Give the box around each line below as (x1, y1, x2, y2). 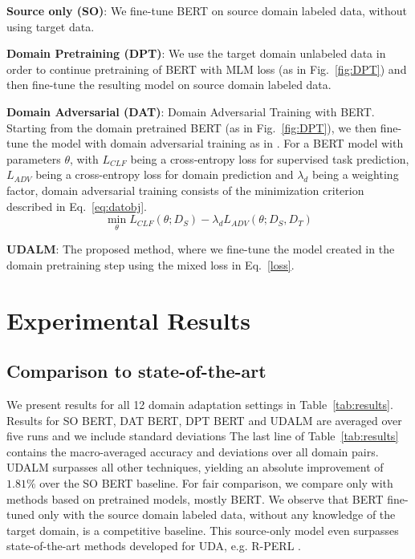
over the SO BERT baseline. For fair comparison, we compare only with (39, 475, 393, 492)
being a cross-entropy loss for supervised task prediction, (130, 150, 409, 167)
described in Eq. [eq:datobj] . (6, 197, 147, 214)
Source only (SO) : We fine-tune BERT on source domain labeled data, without (6, 2, 407, 18)
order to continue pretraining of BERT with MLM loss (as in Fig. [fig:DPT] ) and (6, 60, 407, 77)
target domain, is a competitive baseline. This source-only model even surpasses (6, 521, 399, 538)
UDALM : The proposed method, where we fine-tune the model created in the (6, 241, 395, 257)
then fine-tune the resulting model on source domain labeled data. (6, 76, 332, 93)
